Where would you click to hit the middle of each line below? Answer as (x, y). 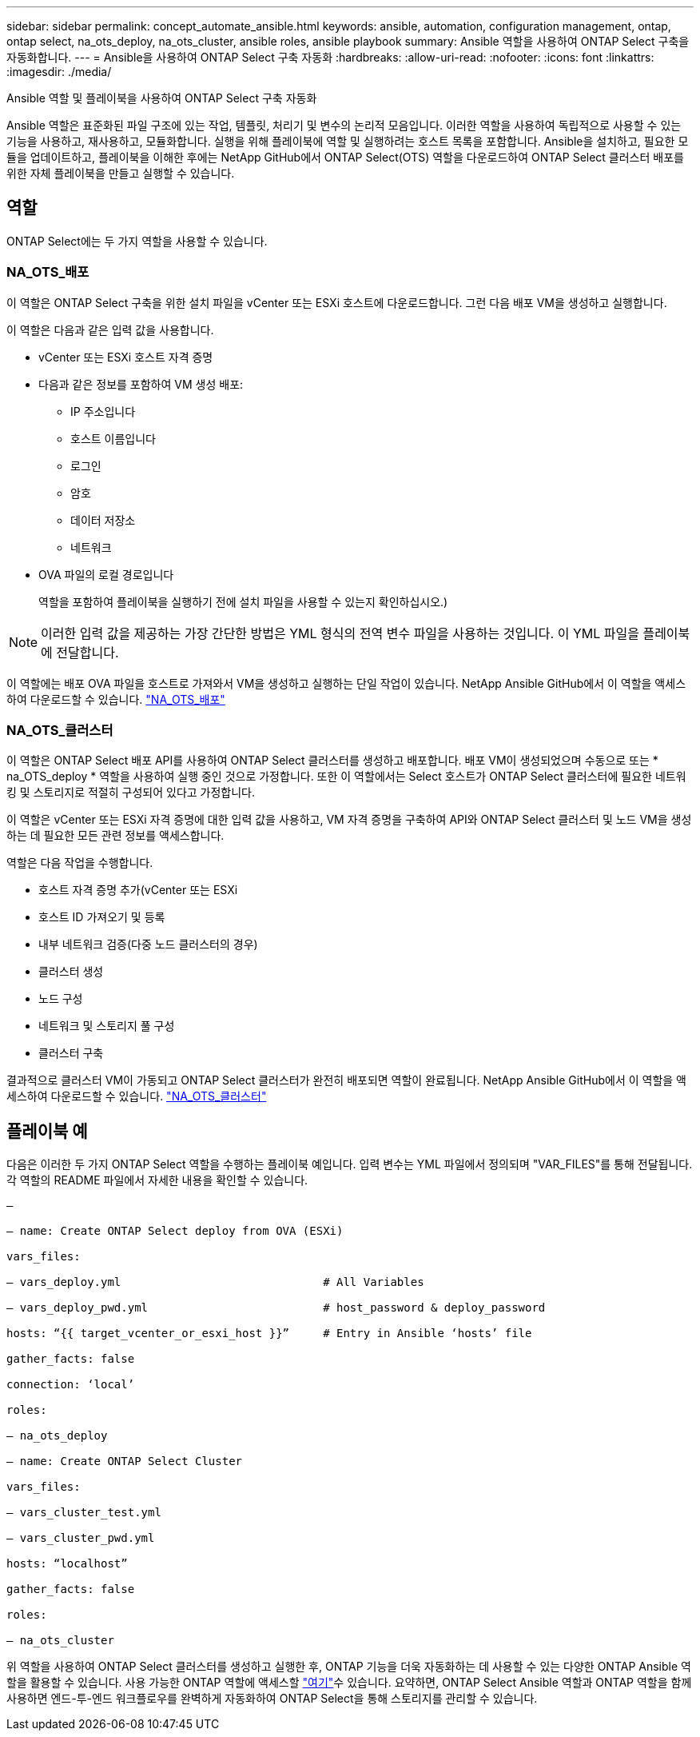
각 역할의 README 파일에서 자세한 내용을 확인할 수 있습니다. (157, 1180)
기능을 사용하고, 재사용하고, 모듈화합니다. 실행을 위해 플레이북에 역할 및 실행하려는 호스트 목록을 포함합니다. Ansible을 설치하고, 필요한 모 (348, 141)
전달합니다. (87, 652)
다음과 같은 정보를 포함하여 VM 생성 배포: (141, 384)
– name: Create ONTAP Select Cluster (125, 1461)
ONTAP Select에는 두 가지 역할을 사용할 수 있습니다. (137, 241)
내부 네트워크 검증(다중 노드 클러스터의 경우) (148, 944)
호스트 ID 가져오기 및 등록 (102, 917)
